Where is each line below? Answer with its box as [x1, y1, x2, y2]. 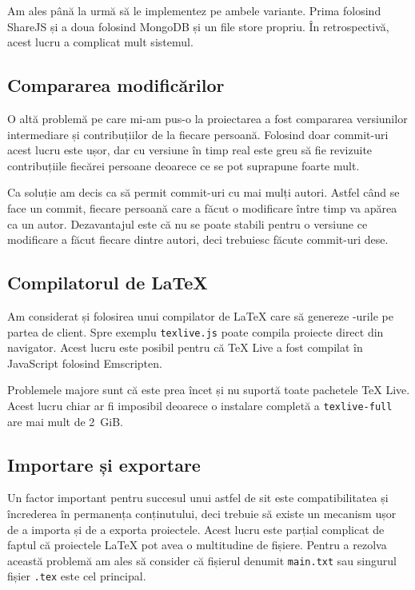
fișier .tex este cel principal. [7, 568, 146, 584]
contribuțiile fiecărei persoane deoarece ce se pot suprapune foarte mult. [7, 157, 360, 173]
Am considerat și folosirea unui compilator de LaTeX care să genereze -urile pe [7, 307, 393, 324]
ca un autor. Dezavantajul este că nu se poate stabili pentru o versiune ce [7, 215, 368, 232]
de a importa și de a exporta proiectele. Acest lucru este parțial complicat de [7, 520, 385, 537]
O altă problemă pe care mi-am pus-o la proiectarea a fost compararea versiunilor [7, 110, 408, 126]
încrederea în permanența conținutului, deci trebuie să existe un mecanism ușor [7, 505, 397, 522]
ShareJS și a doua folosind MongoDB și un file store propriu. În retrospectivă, [7, 18, 389, 34]
